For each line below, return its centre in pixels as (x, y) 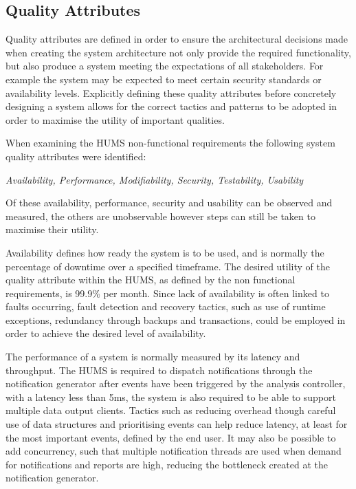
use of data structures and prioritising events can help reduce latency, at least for (177, 424)
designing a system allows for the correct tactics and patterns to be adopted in (171, 106)
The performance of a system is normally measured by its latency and (153, 357)
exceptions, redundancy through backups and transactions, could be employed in (176, 319)
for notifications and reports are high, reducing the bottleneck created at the (167, 464)
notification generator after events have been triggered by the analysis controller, (176, 383)
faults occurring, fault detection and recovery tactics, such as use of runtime (166, 306)
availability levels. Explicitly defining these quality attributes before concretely (171, 93)
